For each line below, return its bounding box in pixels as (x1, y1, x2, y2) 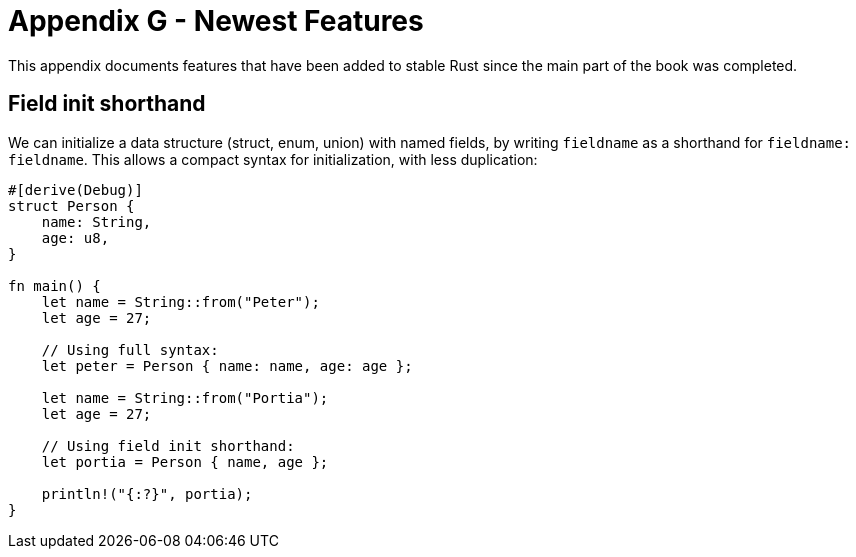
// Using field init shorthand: (41, 437, 295, 454)
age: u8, (41, 229, 110, 246)
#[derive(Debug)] (8, 181, 143, 198)
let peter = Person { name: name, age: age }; (41, 357, 413, 374)
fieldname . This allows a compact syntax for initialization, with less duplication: (8, 150, 538, 168)
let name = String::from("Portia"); (41, 389, 329, 406)
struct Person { (8, 197, 135, 214)
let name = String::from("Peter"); (41, 293, 320, 310)
